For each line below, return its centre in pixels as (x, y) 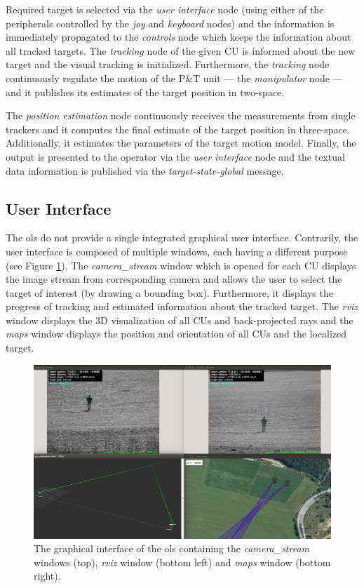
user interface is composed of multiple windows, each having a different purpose (177, 251)
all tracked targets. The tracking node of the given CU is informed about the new (181, 50)
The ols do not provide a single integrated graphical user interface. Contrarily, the (182, 238)
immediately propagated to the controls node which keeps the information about (178, 37)
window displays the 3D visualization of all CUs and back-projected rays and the (180, 320)
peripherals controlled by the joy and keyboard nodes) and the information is (170, 23)
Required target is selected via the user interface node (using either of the (165, 9)
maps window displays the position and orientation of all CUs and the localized (176, 334)
